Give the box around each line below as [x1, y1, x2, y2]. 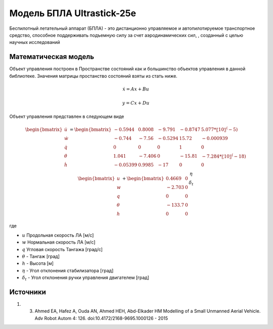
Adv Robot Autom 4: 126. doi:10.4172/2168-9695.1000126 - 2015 [34, 315, 168, 321]
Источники [9, 288, 47, 296]
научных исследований [9, 39, 60, 45]
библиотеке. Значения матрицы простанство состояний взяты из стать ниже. [9, 73, 178, 79]
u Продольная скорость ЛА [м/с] [22, 232, 94, 238]
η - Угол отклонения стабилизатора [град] [22, 267, 114, 273]
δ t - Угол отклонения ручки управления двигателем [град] [22, 274, 149, 281]
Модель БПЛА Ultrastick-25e [9, 8, 136, 19]
